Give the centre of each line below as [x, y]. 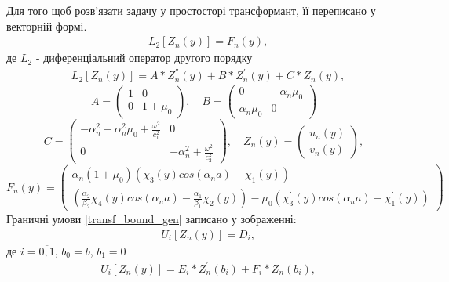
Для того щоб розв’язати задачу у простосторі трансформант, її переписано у [191, 10]
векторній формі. [47, 25]
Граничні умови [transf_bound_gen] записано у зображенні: [151, 219]
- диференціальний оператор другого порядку [144, 58]
